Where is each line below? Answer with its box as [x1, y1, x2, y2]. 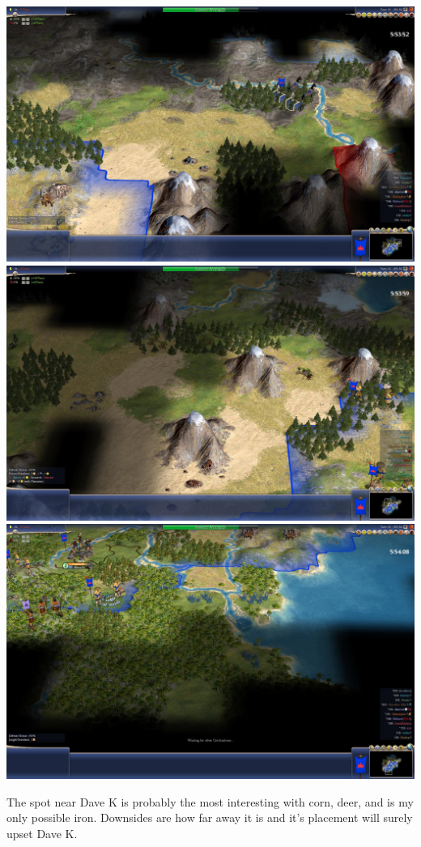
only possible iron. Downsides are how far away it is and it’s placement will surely [6, 809, 413, 826]
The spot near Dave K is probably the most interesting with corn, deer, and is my [6, 793, 414, 810]
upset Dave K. [6, 824, 78, 841]
